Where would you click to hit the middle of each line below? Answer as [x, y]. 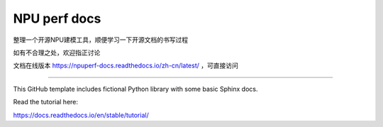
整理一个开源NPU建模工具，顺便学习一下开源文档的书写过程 [100, 40]
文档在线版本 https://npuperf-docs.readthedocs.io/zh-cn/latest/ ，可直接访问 [126, 66]
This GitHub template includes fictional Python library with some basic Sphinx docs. [135, 89]
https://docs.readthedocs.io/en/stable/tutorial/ [81, 115]
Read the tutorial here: [45, 102]
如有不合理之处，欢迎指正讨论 [57, 53]
